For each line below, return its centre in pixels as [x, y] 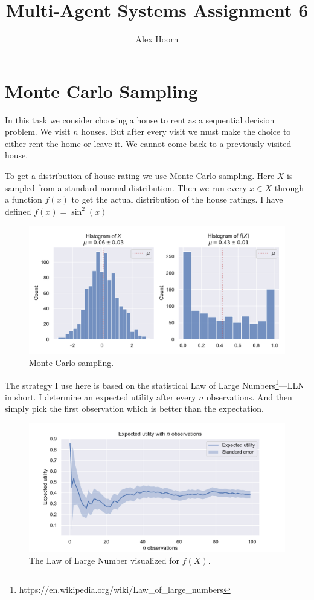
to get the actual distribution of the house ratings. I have [177, 199]
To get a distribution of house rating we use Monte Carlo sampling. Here [140, 176]
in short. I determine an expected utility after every [101, 396]
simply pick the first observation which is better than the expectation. [134, 409]
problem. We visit [38, 132]
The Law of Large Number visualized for [104, 560]
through [289, 187]
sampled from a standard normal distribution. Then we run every [126, 187]
